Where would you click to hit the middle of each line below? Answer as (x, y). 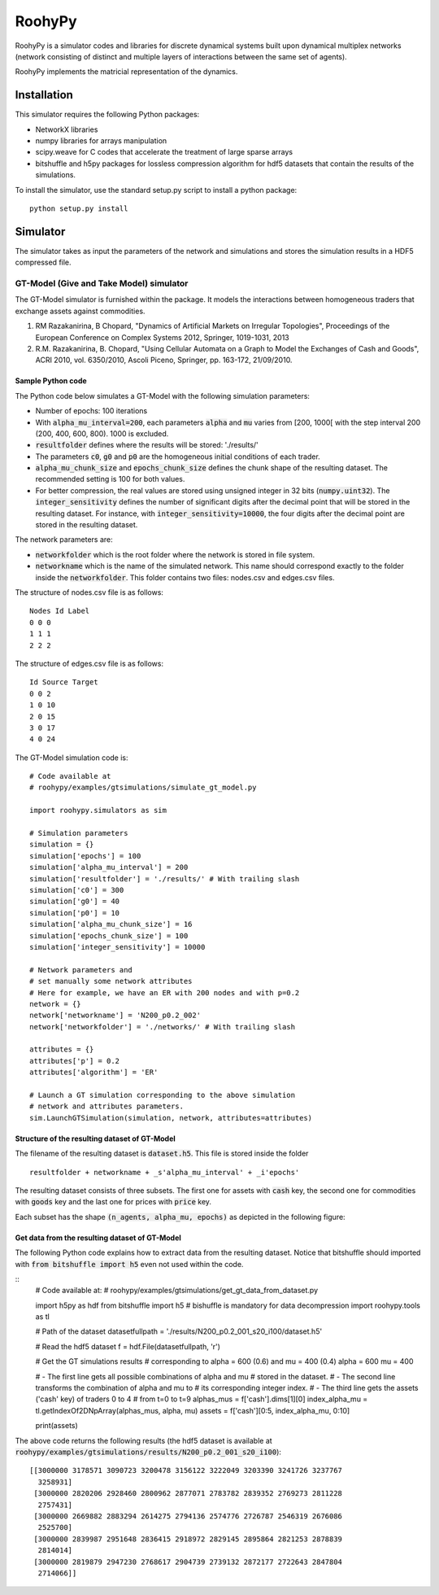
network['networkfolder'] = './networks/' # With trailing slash (163, 1027)
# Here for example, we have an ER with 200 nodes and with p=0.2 (165, 992)
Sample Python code (51, 381)
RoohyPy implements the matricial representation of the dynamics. (126, 72)
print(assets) (57, 1426)
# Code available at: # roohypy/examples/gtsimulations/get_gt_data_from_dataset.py (177, 1291)
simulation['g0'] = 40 (75, 902)
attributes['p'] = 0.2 (75, 1061)
